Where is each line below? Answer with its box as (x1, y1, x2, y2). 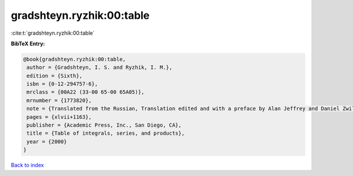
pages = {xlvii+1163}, (26, 114, 92, 120)
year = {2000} (26, 138, 67, 145)
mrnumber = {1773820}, (26, 97, 92, 104)
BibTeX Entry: (11, 40, 45, 47)
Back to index (11, 162, 44, 169)
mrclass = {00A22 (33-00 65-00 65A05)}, (26, 89, 145, 95)
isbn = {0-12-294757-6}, (26, 81, 98, 88)
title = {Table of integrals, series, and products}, (26, 130, 185, 137)
